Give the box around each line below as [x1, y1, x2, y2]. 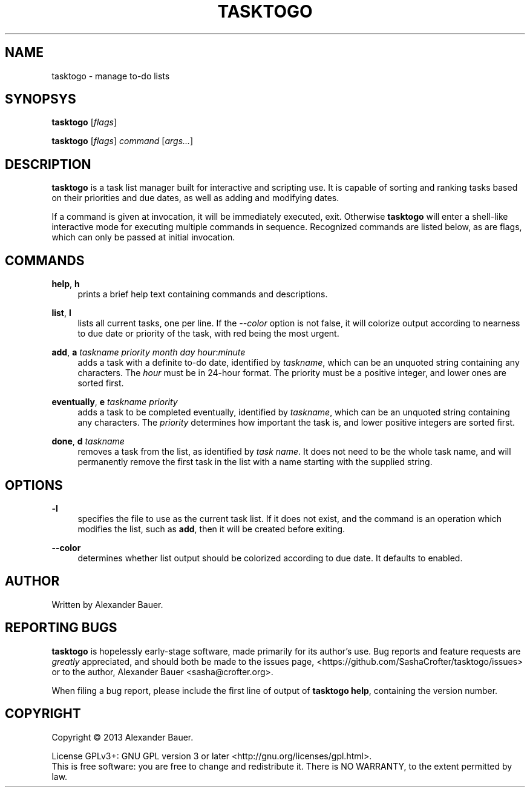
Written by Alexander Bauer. [51, 599, 163, 610]
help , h [51, 279, 80, 289]
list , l [51, 308, 71, 318]
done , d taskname [51, 436, 125, 447]
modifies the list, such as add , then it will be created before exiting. [77, 523, 345, 534]
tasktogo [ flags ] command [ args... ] [51, 136, 194, 147]
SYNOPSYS [5, 91, 76, 107]
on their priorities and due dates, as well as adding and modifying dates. [51, 193, 339, 203]
